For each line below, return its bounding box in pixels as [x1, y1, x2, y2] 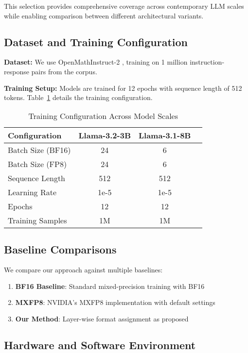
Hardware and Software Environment [4, 337, 196, 352]
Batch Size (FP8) [8, 158, 67, 169]
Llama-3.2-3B [78, 129, 131, 141]
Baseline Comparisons [4, 242, 117, 257]
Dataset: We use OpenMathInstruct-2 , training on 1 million [4, 57, 188, 67]
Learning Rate [8, 186, 57, 198]
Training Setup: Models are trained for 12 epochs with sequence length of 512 [4, 83, 242, 93]
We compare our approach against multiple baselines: [4, 264, 163, 274]
